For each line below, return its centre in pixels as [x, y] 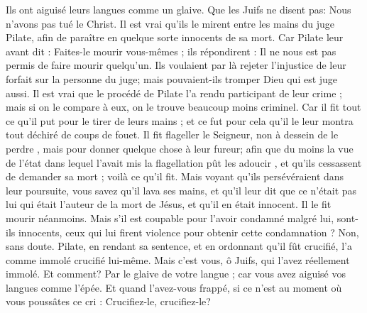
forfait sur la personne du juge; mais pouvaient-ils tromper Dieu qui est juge [172, 78]
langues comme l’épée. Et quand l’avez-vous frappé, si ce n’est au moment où [174, 287]
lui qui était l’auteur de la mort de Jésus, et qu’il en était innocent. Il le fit [169, 204]
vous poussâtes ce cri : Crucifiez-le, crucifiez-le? [108, 301]
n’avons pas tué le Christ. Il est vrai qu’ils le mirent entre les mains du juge [170, 23]
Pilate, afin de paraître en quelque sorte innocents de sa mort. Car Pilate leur [175, 37]
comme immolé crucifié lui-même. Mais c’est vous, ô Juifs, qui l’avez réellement [178, 259]
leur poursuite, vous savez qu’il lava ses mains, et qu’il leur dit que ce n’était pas [181, 190]
